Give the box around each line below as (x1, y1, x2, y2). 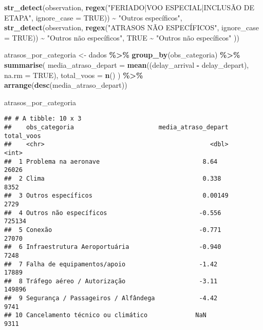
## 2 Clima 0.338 (4, 174, 221, 182)
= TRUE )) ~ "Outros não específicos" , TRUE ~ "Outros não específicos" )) (4, 32, 239, 43)
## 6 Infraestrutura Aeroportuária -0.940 (4, 243, 221, 251)
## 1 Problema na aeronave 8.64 (4, 158, 218, 165)
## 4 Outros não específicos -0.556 (4, 209, 221, 217)
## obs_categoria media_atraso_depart (4, 124, 229, 131)
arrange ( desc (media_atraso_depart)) (4, 80, 127, 90)
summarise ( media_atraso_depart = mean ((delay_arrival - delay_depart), (4, 59, 249, 70)
